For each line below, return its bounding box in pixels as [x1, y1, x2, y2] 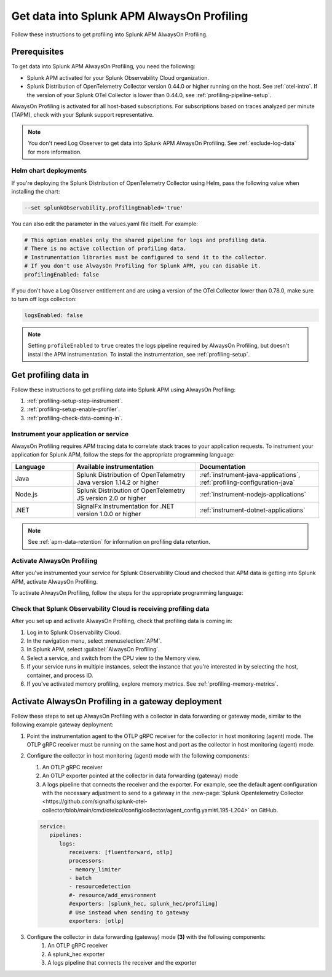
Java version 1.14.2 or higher [76, 478, 159, 487]
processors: [68, 857, 105, 865]
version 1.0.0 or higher [76, 509, 141, 518]
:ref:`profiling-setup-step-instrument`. [26, 397, 123, 405]
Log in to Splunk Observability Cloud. [26, 629, 121, 636]
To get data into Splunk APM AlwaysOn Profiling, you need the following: [11, 63, 196, 70]
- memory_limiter [68, 866, 121, 873]
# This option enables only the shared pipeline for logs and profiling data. [24, 237, 267, 244]
